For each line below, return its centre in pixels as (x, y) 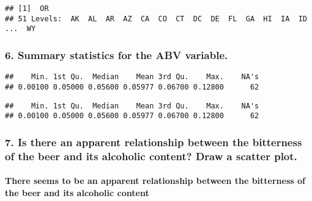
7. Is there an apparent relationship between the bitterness (154, 142)
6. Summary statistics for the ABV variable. (117, 55)
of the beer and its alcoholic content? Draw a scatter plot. (151, 156)
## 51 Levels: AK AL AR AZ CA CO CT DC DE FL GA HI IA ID (156, 19)
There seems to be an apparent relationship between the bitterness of (155, 181)
